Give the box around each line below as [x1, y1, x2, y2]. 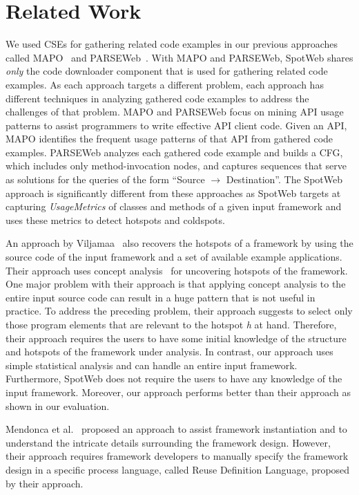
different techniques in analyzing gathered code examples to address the [6, 91, 309, 105]
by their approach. [6, 476, 84, 490]
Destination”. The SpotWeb [226, 172, 342, 187]
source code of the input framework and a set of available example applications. [6, 250, 342, 264]
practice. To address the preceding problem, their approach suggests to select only [6, 303, 353, 318]
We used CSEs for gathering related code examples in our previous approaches [6, 37, 338, 51]
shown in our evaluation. [6, 398, 110, 413]
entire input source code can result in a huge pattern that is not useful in [6, 290, 316, 304]
